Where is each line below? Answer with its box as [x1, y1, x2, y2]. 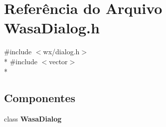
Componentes [4, 90, 76, 106]
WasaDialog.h [4, 17, 100, 38]
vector [49, 56, 68, 66]
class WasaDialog [4, 114, 62, 124]
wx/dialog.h [43, 46, 80, 57]
